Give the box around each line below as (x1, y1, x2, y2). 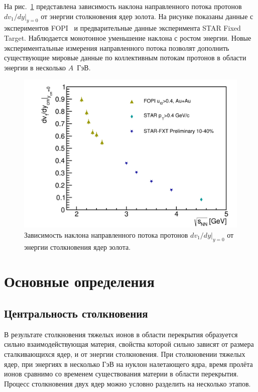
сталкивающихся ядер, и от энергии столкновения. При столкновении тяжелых (4, 348, 245, 359)
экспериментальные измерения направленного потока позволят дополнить (4, 42, 229, 53)
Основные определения (4, 271, 155, 291)
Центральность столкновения (4, 305, 148, 321)
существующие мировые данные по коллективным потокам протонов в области (4, 52, 246, 63)
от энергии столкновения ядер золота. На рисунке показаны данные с (41, 11, 253, 21)
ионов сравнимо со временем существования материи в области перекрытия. (4, 368, 239, 379)
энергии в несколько (4, 62, 66, 72)
